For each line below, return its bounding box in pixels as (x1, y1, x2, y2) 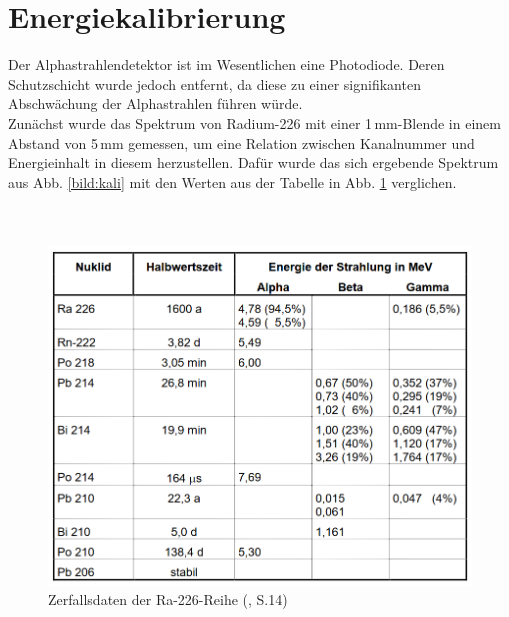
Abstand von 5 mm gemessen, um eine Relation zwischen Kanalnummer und (8, 132, 475, 153)
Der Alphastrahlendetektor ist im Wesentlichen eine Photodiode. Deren (8, 54, 445, 75)
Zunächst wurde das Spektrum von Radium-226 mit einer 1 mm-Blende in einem (8, 112, 501, 133)
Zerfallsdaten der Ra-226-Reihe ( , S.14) (48, 589, 288, 610)
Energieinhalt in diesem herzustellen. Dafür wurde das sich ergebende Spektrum (8, 152, 499, 173)
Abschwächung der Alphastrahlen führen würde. (8, 93, 303, 114)
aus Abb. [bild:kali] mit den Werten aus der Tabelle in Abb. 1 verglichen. (8, 171, 457, 192)
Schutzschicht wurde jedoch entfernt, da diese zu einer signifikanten (8, 73, 421, 94)
